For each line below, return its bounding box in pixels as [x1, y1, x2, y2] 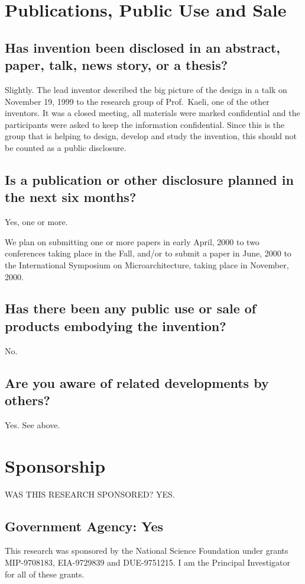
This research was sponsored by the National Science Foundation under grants [5, 544, 288, 557]
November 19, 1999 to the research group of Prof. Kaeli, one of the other [5, 95, 270, 107]
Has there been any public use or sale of [5, 299, 257, 317]
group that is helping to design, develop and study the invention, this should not [5, 130, 297, 142]
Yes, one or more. [5, 216, 68, 228]
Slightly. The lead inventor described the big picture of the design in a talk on [5, 83, 287, 95]
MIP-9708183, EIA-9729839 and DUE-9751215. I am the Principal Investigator [5, 556, 290, 568]
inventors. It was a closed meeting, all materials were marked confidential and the [5, 107, 300, 119]
